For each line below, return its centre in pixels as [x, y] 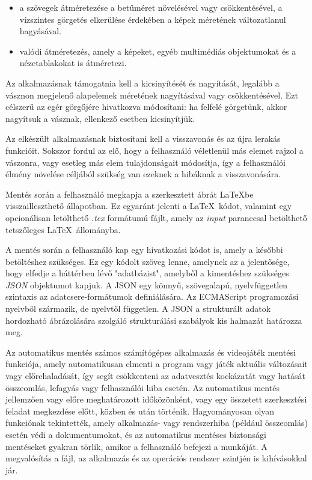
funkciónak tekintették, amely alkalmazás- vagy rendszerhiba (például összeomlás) [157, 423]
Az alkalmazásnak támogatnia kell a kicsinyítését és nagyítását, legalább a [142, 83]
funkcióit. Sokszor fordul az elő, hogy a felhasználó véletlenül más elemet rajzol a [154, 150]
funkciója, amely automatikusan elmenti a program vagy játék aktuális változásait [157, 364]
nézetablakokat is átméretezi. [73, 63]
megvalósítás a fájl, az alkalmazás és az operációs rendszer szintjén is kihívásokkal [156, 458]
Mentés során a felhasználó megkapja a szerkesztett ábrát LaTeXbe [130, 194]
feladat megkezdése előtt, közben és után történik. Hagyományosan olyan [140, 411]
